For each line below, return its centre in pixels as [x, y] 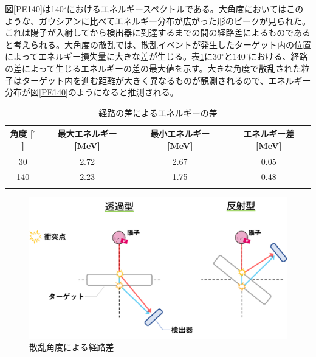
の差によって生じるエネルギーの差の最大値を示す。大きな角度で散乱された [153, 68]
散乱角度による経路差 [72, 347]
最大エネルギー [87, 133]
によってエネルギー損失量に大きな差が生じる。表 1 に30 [113, 56]
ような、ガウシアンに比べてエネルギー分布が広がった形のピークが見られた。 [158, 20]
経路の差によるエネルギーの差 [158, 112]
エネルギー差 [269, 133]
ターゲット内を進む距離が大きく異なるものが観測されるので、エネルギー [166, 80]
